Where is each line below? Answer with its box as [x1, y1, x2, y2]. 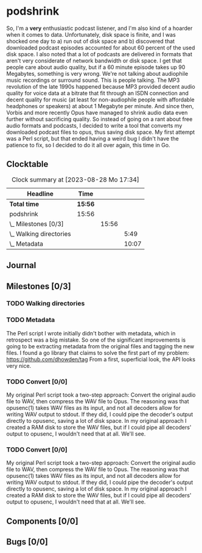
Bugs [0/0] [6, 537, 49, 548]
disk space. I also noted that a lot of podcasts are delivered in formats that [6, 50, 193, 57]
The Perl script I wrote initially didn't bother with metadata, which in [6, 329, 176, 337]
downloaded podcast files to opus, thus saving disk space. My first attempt [6, 128, 195, 136]
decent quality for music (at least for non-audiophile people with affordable [6, 96, 195, 103]
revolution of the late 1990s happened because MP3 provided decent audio [6, 82, 196, 90]
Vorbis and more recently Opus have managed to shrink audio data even [6, 109, 188, 116]
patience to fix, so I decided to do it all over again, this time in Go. [6, 141, 170, 148]
